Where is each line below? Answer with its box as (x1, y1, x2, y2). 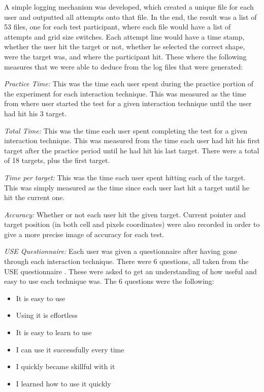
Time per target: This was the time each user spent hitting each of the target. (4, 172, 246, 182)
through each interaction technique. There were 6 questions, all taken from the (4, 256, 249, 267)
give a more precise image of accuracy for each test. (4, 228, 164, 239)
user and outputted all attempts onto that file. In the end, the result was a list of (4, 11, 257, 22)
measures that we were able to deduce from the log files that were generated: (4, 61, 243, 72)
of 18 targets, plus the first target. (4, 155, 110, 166)
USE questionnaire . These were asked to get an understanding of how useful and (4, 266, 257, 276)
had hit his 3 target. (4, 108, 67, 118)
